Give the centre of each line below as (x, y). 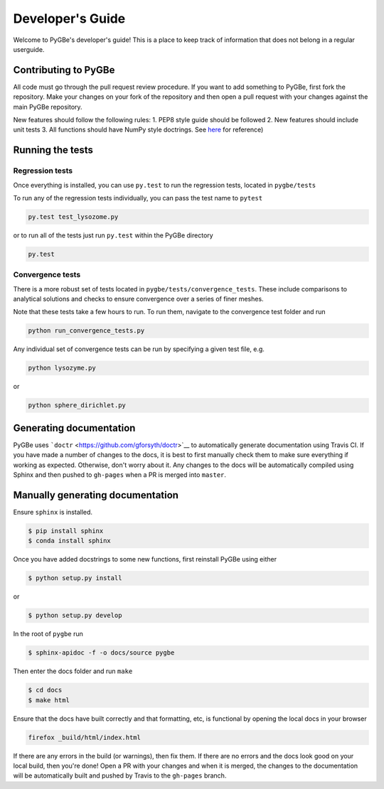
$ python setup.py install (75, 578)
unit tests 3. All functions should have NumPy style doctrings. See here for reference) (138, 130)
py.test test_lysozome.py (73, 216)
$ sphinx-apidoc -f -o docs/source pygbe (101, 653)
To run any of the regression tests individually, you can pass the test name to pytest (138, 198)
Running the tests (53, 150)
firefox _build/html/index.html (85, 737)
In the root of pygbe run (48, 634)
